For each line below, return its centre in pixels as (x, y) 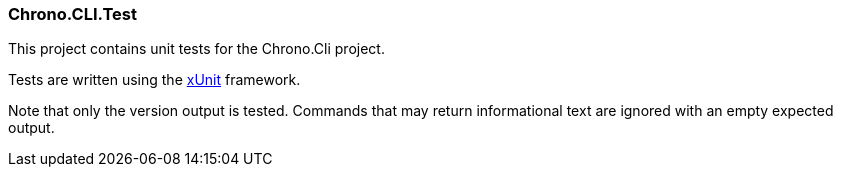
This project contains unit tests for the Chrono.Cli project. (196, 49)
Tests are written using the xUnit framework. (154, 80)
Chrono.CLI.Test (72, 14)
